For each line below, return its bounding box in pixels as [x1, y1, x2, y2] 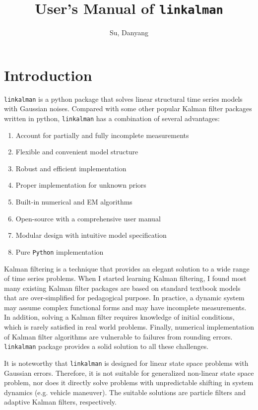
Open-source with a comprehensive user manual [15, 213, 161, 223]
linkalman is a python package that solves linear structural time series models [4, 93, 243, 104]
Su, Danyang [110, 27, 148, 38]
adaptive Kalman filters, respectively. [4, 397, 117, 407]
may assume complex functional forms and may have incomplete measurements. [4, 302, 247, 312]
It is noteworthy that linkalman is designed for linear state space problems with [4, 357, 249, 368]
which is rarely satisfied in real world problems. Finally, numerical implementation [4, 322, 254, 332]
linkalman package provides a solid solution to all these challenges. [4, 341, 209, 351]
